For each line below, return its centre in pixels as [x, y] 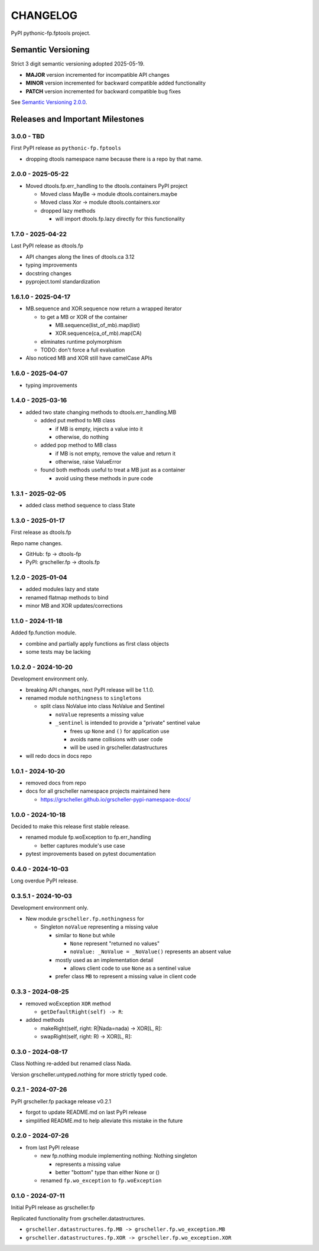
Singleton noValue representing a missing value [100, 927]
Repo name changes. [37, 543]
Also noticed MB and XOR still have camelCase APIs [89, 358]
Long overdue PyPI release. [44, 881]
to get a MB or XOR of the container [84, 317]
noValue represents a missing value [100, 714]
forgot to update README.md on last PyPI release [86, 1112]
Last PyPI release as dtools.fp [47, 246]
